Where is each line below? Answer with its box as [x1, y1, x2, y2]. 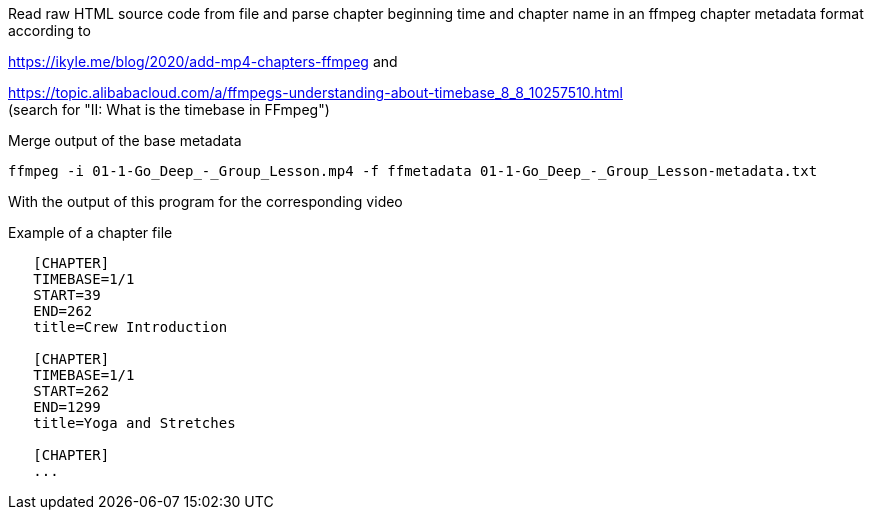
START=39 [33, 287, 101, 303]
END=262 [33, 303, 93, 319]
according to [8, 22, 91, 39]
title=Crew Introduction [33, 319, 228, 335]
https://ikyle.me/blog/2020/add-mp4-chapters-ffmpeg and [8, 53, 398, 70]
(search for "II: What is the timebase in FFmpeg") [8, 101, 330, 118]
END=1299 [33, 399, 101, 415]
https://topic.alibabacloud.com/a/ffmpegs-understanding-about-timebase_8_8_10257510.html [8, 84, 623, 101]
